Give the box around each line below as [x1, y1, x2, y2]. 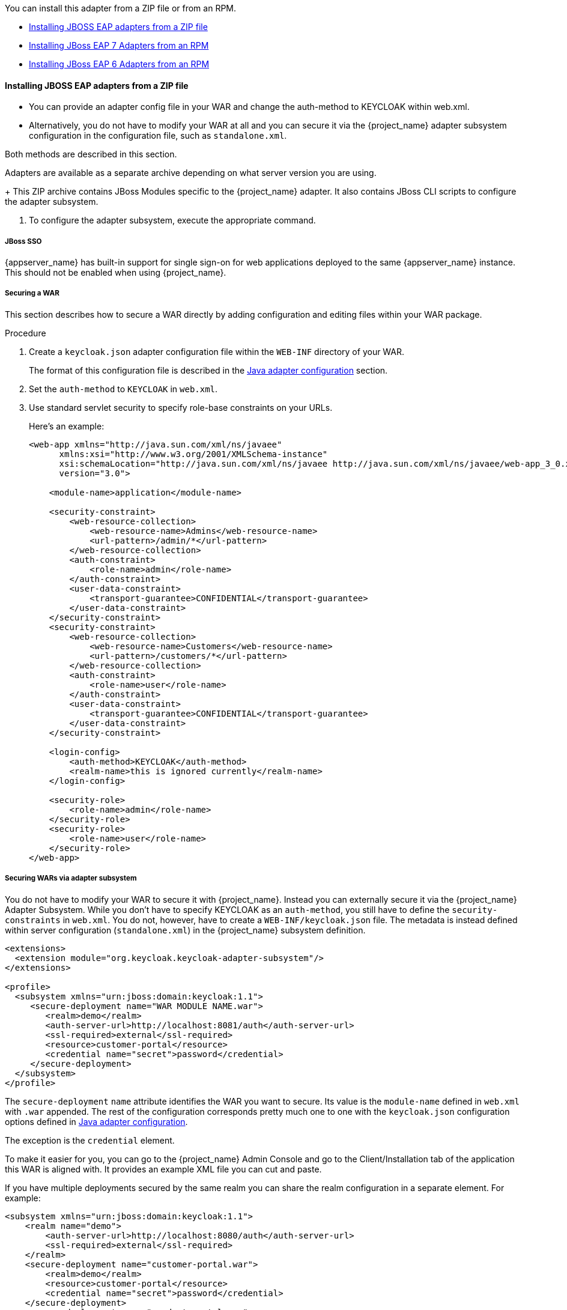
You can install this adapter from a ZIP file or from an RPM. [5, 3, 237, 13]
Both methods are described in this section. [5, 149, 177, 160]
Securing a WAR [5, 289, 59, 298]
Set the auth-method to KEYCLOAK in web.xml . [29, 383, 218, 394]
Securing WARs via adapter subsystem [5, 874, 137, 883]
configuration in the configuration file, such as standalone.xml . [29, 130, 287, 141]
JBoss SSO [5, 237, 42, 246]
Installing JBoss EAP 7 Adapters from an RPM [29, 40, 209, 50]
